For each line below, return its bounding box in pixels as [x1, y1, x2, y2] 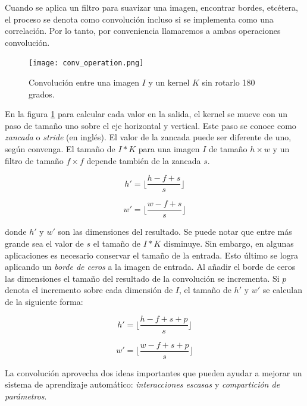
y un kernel [148, 76, 190, 89]
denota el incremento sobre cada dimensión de [5, 284, 173, 296]
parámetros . [5, 389, 47, 402]
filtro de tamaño [5, 154, 64, 166]
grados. [29, 87, 55, 100]
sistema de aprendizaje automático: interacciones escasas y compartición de [5, 378, 280, 391]
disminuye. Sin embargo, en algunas [164, 237, 294, 249]
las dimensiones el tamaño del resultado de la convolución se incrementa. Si [5, 272, 280, 284]
